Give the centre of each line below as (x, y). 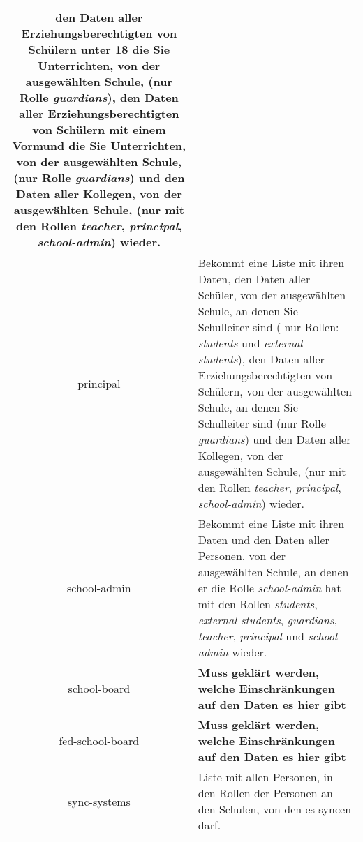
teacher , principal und (251, 636)
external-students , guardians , (267, 620)
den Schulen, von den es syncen (275, 809)
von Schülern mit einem (99, 129)
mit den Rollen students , (258, 604)
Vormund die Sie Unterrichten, (99, 145)
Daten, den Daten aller (254, 279)
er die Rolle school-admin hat (269, 588)
